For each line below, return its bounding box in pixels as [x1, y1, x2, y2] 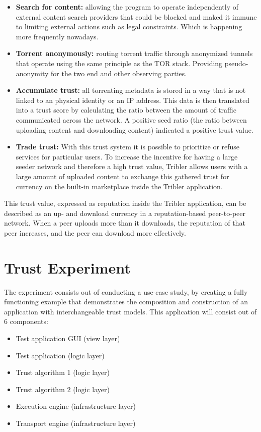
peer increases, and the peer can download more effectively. [4, 227, 186, 238]
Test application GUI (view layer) [16, 333, 120, 343]
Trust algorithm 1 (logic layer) [16, 367, 110, 377]
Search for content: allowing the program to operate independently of [16, 2, 239, 12]
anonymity [16, 68, 49, 78]
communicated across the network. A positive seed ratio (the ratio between [16, 114, 247, 125]
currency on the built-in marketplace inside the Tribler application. [16, 181, 223, 191]
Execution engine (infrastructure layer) [16, 401, 136, 411]
